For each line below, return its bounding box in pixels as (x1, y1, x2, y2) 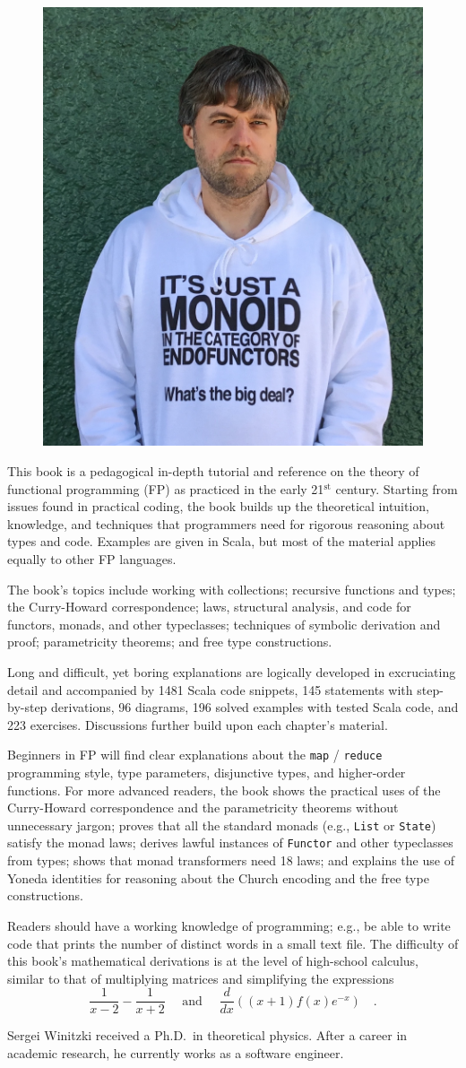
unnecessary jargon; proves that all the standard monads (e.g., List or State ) (7, 815, 436, 834)
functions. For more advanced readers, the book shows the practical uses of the (7, 780, 441, 799)
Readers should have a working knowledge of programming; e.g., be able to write (7, 916, 451, 934)
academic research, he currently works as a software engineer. (7, 1043, 344, 1062)
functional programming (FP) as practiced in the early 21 (7, 479, 324, 498)
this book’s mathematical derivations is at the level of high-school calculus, (7, 951, 419, 970)
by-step (7, 698, 47, 716)
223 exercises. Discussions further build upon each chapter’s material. (7, 715, 388, 734)
